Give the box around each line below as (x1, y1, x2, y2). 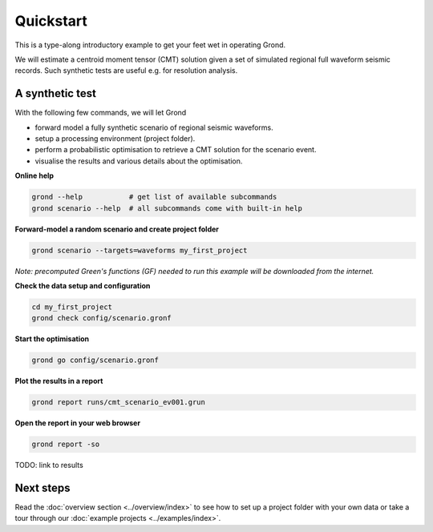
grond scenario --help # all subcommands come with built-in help (31, 204, 303, 212)
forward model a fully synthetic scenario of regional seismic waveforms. (34, 123, 274, 132)
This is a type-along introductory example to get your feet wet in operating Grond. (14, 40, 286, 50)
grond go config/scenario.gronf (31, 356, 160, 365)
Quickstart (14, 12, 88, 30)
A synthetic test (14, 87, 96, 100)
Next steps (14, 481, 71, 494)
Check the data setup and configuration (14, 280, 151, 290)
